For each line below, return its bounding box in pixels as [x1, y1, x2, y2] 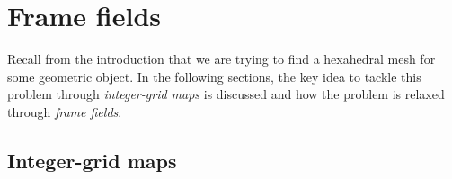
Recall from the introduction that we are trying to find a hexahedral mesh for [7, 49, 436, 68]
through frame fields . [7, 102, 122, 121]
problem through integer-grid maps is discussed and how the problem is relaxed [7, 85, 445, 103]
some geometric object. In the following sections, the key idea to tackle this [7, 67, 421, 85]
